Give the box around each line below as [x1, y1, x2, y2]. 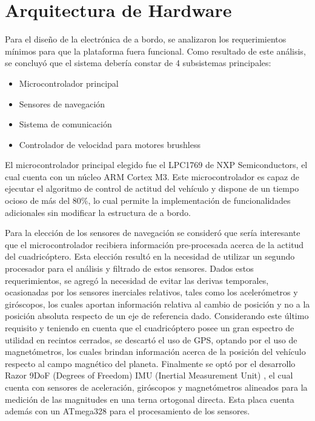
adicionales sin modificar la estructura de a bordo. [5, 206, 191, 218]
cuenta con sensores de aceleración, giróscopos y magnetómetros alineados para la [5, 380, 308, 393]
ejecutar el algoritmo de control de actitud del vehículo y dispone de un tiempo [5, 182, 299, 195]
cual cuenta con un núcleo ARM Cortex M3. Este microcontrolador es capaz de [5, 170, 299, 183]
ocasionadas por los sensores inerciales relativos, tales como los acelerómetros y [5, 286, 298, 298]
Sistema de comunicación [19, 118, 112, 130]
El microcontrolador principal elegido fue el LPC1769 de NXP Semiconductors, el [5, 158, 308, 171]
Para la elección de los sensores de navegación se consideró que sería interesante [5, 226, 300, 239]
